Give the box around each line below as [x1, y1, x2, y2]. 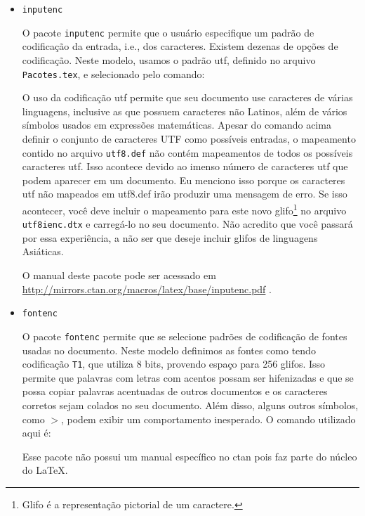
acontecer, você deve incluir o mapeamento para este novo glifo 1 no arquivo [22, 200, 347, 217]
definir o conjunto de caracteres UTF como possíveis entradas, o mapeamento [22, 131, 356, 146]
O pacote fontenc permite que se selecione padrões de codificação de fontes [22, 328, 347, 343]
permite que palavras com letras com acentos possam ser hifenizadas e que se [22, 370, 354, 385]
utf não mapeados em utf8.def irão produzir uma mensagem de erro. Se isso [22, 186, 347, 201]
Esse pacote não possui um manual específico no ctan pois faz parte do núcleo [22, 449, 357, 463]
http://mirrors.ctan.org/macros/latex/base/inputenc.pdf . [22, 281, 272, 296]
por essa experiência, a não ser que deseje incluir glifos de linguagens [22, 230, 318, 245]
